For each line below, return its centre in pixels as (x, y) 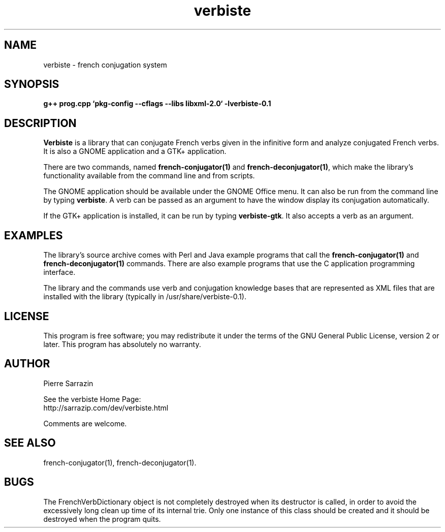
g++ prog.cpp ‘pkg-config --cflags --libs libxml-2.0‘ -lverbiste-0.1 (157, 104)
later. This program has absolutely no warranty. (122, 344)
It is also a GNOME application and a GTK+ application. (135, 151)
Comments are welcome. (85, 423)
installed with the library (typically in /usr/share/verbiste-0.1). (145, 297)
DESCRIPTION (40, 123)
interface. (59, 272)
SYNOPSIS (32, 84)
